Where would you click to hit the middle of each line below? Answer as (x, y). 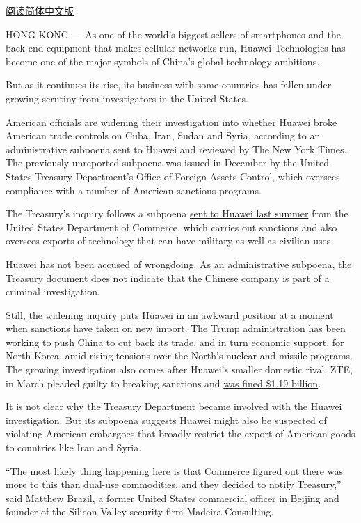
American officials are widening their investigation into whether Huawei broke (171, 122)
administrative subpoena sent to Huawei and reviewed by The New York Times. (176, 149)
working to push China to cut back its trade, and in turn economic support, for (175, 342)
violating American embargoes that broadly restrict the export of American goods (180, 434)
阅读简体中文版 (40, 10)
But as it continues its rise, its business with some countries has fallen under (169, 85)
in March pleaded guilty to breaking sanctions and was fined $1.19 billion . (163, 383)
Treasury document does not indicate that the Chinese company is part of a (168, 278)
